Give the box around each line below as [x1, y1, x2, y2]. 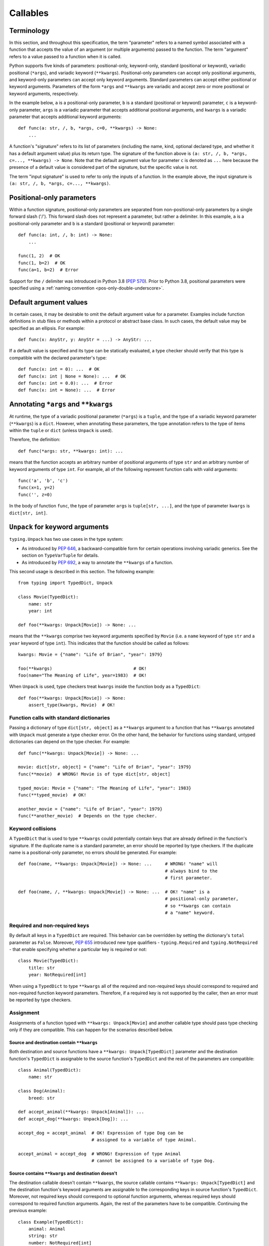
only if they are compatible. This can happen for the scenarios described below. [9, 1027, 173, 1033]
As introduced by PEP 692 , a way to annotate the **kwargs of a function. [21, 559, 173, 565]
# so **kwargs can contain [165, 903, 231, 909]
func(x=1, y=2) [18, 485, 55, 490]
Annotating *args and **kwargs [9, 400, 113, 409]
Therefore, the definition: [9, 437, 61, 443]
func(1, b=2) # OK [18, 260, 66, 266]
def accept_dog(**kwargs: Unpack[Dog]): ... [18, 1116, 129, 1121]
